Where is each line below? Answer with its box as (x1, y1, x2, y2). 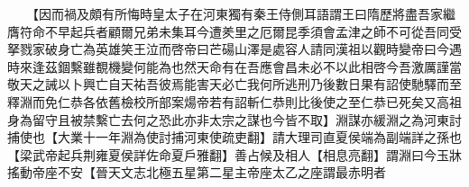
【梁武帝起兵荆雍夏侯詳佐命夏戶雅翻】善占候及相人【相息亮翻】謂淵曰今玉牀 (7, 145, 462, 164)
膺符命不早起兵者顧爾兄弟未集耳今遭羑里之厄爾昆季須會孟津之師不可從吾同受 (7, 22, 462, 40)
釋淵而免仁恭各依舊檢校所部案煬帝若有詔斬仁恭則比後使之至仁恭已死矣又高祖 (7, 92, 462, 111)
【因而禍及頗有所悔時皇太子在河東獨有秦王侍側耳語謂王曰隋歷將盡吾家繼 (32, 4, 455, 22)
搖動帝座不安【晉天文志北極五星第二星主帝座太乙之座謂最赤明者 (7, 163, 386, 182)
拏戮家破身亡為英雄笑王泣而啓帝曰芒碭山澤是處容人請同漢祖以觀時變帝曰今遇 (7, 40, 462, 58)
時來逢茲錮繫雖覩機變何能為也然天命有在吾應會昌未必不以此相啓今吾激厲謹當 (7, 57, 462, 76)
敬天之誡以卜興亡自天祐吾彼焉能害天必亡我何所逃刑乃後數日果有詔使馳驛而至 (7, 75, 462, 93)
